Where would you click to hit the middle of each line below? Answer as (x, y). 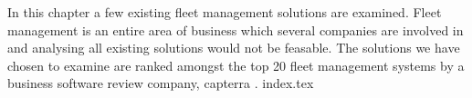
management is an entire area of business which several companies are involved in (236, 29)
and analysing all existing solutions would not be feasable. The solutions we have (234, 48)
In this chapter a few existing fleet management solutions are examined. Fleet (225, 12)
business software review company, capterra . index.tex (161, 83)
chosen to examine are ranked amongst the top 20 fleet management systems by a (236, 65)
